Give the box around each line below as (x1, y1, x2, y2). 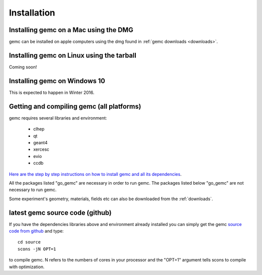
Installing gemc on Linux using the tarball (9, 51, 137, 59)
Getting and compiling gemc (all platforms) (9, 102, 142, 110)
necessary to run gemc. (9, 187, 57, 193)
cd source (17, 240, 41, 245)
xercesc (33, 146, 49, 153)
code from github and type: (9, 228, 64, 234)
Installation (9, 7, 55, 18)
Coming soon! (9, 64, 37, 70)
